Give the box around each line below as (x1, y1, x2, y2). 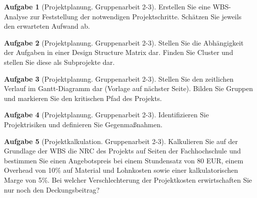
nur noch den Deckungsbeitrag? (4, 184, 100, 195)
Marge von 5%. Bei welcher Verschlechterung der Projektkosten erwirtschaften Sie (4, 174, 252, 185)
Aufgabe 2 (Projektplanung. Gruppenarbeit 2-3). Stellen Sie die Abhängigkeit (4, 37, 244, 48)
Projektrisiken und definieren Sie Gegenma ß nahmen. (4, 119, 163, 129)
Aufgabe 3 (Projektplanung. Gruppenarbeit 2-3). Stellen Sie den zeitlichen (4, 73, 234, 84)
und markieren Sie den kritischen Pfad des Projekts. (4, 93, 162, 103)
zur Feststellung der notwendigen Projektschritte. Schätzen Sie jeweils (30, 11, 242, 21)
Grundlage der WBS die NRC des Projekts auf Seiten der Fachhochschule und (4, 146, 241, 156)
